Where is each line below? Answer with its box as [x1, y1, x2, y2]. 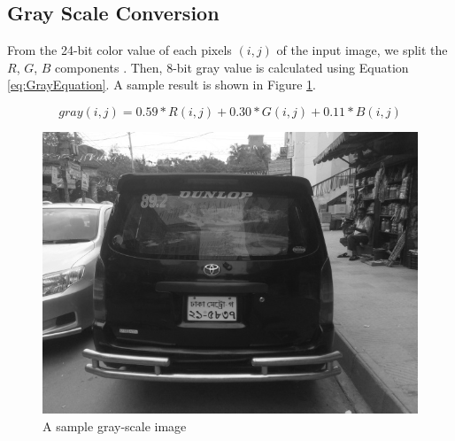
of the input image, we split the [276, 41, 448, 59]
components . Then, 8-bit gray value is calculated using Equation [55, 58, 409, 76]
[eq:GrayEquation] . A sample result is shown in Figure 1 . [7, 75, 317, 94]
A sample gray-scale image [42, 416, 187, 435]
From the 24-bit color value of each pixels [7, 41, 232, 59]
